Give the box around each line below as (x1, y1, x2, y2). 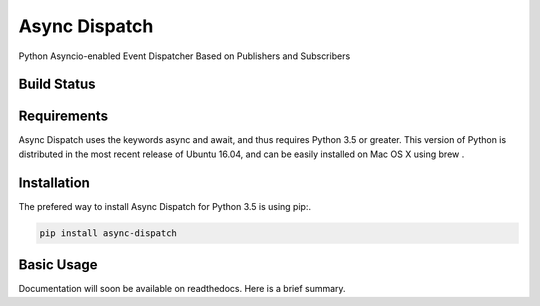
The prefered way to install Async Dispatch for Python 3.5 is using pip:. (18, 200, 312, 212)
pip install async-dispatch (39, 227, 177, 239)
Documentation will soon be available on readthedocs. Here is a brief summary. (18, 283, 346, 295)
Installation (18, 174, 90, 191)
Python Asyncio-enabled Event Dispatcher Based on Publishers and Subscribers (18, 50, 351, 62)
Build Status (18, 76, 96, 93)
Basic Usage (18, 256, 98, 274)
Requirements (18, 108, 109, 125)
